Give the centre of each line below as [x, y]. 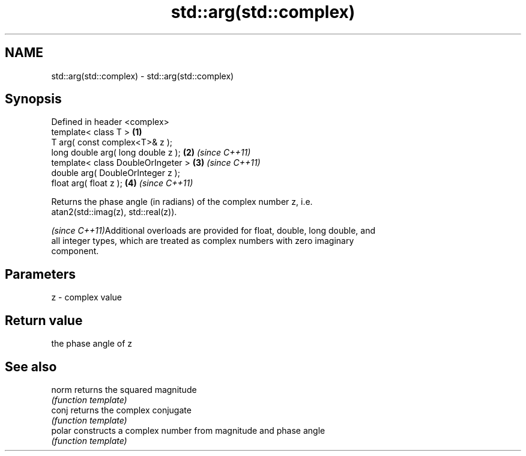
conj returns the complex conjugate [121, 410]
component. [75, 251]
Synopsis [33, 99]
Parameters [40, 274]
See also [31, 366]
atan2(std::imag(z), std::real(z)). [114, 212]
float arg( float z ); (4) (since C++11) [122, 183]
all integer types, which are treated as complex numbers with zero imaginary [203, 241]
